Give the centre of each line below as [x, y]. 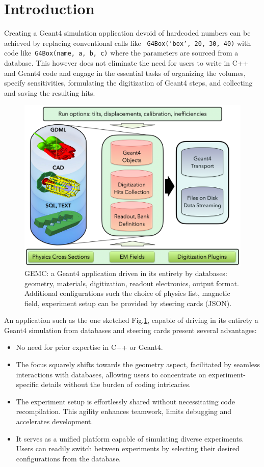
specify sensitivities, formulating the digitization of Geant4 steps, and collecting [128, 83]
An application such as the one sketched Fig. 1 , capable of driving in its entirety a [131, 320]
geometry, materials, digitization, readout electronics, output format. [132, 283]
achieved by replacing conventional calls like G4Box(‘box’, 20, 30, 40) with [128, 43]
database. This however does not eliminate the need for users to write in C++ [126, 63]
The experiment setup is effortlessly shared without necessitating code [125, 401]
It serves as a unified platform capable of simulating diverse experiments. [130, 438]
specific [27, 384]
